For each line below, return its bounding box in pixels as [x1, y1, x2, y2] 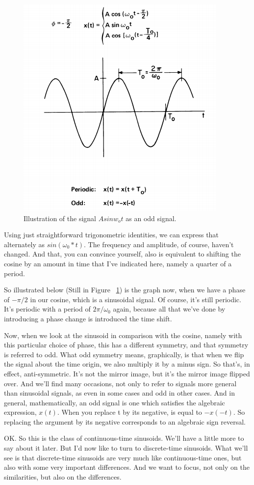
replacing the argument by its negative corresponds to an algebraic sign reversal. [4, 416, 246, 427]
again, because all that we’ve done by [113, 304, 226, 314]
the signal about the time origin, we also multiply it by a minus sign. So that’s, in [4, 359, 250, 369]
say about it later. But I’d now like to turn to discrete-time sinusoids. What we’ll [4, 443, 248, 453]
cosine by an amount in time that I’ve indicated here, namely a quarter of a [4, 258, 232, 268]
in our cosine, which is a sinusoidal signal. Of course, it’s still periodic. [30, 294, 241, 304]
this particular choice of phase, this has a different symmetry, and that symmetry [4, 340, 249, 350]
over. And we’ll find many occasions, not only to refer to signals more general [4, 378, 237, 388]
